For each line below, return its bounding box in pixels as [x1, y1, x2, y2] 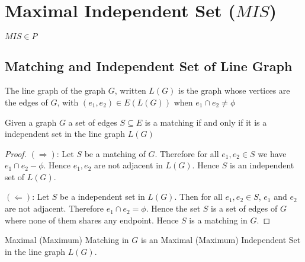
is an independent [230, 159, 294, 171]
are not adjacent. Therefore [5, 202, 104, 215]
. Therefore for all [155, 147, 219, 159]
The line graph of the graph [5, 84, 106, 97]
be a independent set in [60, 190, 145, 203]
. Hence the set [146, 202, 201, 215]
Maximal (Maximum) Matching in [5, 234, 129, 246]
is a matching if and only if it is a [145, 116, 267, 128]
